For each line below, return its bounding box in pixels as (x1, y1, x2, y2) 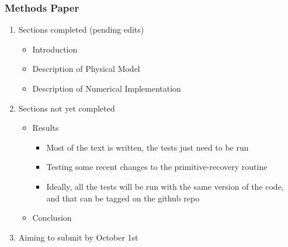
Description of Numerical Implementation (32, 82, 181, 94)
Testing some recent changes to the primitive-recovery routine (46, 161, 268, 173)
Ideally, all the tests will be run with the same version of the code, (46, 180, 284, 192)
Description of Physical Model (32, 62, 140, 75)
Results (32, 121, 59, 134)
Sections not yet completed (18, 102, 115, 114)
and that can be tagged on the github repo (46, 192, 200, 204)
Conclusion (32, 211, 72, 224)
